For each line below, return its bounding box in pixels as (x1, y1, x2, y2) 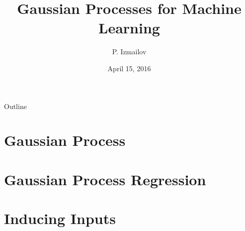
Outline (4, 101, 27, 111)
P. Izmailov (112, 46, 147, 57)
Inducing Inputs (4, 208, 116, 229)
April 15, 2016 (107, 63, 151, 73)
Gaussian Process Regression (4, 169, 206, 189)
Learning (98, 17, 160, 38)
